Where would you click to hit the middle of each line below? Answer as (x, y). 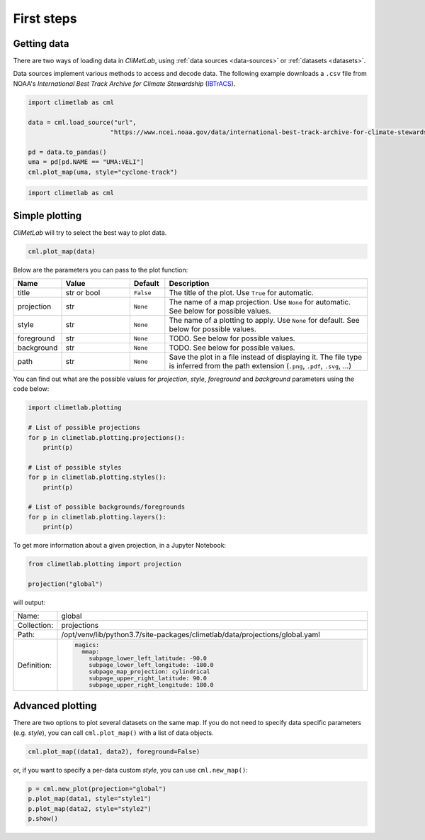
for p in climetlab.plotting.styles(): (97, 477)
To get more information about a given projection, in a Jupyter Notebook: (120, 546)
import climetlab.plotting (75, 408)
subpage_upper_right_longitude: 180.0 (151, 685)
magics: (87, 645)
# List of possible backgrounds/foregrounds (107, 507)
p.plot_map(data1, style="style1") (90, 799)
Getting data (41, 44)
